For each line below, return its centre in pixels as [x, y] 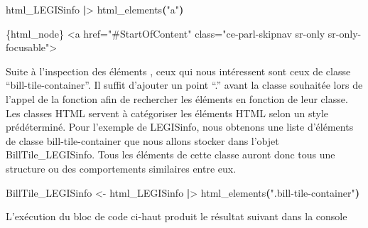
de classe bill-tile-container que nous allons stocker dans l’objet [142, 140]
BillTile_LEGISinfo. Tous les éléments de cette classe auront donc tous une [171, 154]
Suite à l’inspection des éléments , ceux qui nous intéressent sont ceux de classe [178, 71]
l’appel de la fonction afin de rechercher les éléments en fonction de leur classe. [177, 98]
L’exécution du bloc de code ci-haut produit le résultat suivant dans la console [177, 216]
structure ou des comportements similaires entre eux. [121, 168]
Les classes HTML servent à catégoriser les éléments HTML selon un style [167, 113]
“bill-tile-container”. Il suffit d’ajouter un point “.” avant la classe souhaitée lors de [184, 85]
